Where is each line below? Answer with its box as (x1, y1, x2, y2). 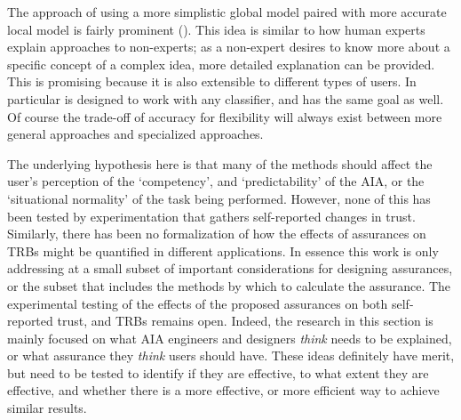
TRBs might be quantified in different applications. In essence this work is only (7, 241, 439, 260)
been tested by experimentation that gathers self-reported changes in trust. (7, 206, 416, 225)
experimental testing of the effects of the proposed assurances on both (7, 294, 388, 312)
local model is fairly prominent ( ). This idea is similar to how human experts (7, 20, 425, 38)
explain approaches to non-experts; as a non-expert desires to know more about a (7, 37, 450, 56)
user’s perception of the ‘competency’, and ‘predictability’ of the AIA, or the (7, 172, 425, 190)
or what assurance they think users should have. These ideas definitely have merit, (7, 346, 455, 365)
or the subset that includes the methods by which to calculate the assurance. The (7, 276, 451, 295)
